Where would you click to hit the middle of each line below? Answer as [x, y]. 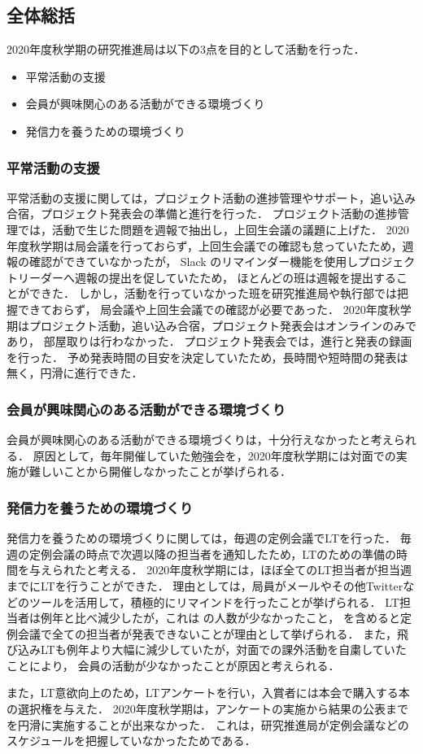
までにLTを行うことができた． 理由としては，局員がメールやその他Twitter [205, 585]
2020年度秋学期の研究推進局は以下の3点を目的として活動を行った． [186, 49]
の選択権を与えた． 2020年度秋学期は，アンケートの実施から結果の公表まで [208, 709]
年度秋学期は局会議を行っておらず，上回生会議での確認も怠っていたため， [205, 245]
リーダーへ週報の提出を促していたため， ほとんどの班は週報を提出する [207, 277]
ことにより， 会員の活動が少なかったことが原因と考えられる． [173, 665]
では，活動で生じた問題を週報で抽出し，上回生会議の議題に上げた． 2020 [213, 229]
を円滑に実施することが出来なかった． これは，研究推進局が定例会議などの [208, 724]
